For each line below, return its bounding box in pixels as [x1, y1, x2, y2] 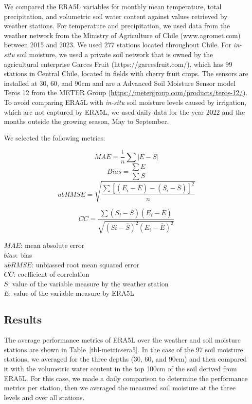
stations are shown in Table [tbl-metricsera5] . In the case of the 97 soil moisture [4, 344, 243, 354]
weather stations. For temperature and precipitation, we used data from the [4, 20, 230, 31]
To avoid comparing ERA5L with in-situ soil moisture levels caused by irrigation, [4, 97, 247, 107]
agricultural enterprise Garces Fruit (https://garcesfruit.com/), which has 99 [4, 59, 233, 69]
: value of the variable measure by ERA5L [9, 288, 134, 298]
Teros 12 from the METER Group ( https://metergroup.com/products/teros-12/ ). [4, 87, 248, 98]
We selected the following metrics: [4, 132, 105, 142]
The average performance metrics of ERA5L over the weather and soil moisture [4, 335, 241, 345]
